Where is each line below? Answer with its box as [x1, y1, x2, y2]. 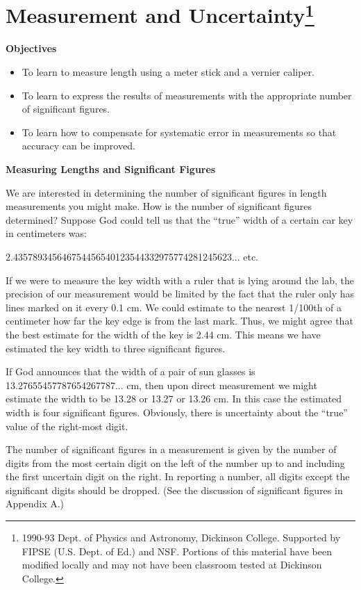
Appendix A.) [6, 496, 65, 511]
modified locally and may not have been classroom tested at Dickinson [22, 557, 322, 572]
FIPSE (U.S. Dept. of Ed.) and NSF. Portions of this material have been [22, 543, 332, 558]
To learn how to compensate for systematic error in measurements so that [22, 124, 337, 139]
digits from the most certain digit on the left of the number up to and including [6, 455, 345, 470]
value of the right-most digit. [6, 418, 128, 433]
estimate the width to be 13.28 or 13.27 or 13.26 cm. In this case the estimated [6, 391, 342, 406]
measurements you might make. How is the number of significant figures [6, 199, 312, 213]
